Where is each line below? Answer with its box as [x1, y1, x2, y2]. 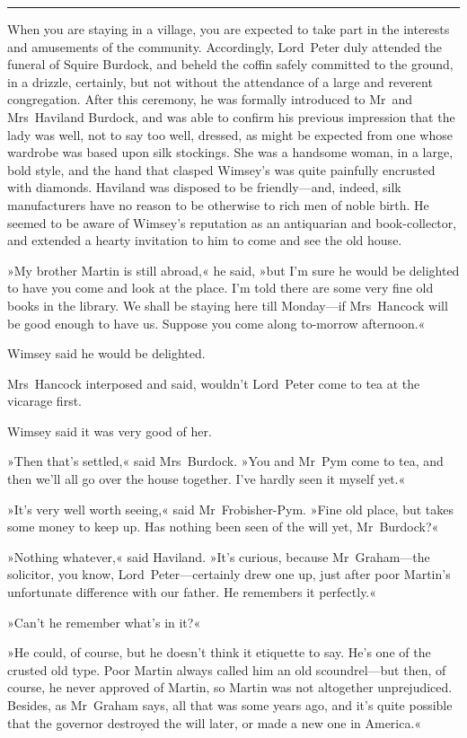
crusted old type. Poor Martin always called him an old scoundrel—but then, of [7, 660, 446, 679]
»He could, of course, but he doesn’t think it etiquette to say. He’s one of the [7, 643, 431, 662]
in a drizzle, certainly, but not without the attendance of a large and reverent [7, 72, 433, 91]
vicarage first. [7, 391, 82, 410]
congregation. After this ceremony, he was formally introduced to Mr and [7, 90, 413, 109]
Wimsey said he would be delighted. [7, 344, 206, 363]
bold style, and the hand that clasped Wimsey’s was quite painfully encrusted [7, 160, 436, 179]
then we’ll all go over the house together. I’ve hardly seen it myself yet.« [7, 470, 406, 488]
